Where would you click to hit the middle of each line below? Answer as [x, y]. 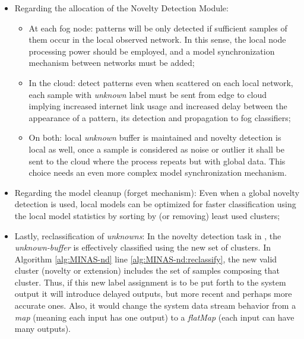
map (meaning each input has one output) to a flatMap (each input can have [154, 317]
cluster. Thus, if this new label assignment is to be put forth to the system [150, 282]
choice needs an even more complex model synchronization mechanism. [158, 172]
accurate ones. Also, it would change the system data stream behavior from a [155, 305]
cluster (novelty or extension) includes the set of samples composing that [147, 270]
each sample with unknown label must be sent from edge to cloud [148, 94]
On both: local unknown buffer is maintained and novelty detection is [155, 137]
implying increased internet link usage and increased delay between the [158, 106]
